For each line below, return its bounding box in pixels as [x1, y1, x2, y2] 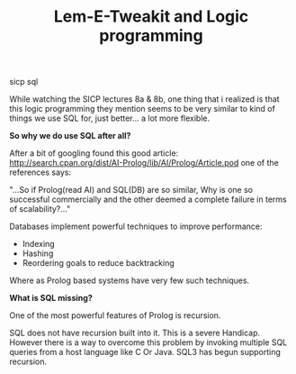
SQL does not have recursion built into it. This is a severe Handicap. [9, 327, 261, 339]
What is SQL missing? [9, 293, 93, 304]
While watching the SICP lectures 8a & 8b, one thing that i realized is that [9, 94, 281, 105]
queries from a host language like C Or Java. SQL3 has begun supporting [9, 347, 282, 358]
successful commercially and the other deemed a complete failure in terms [9, 194, 287, 205]
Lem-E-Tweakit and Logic [53, 6, 249, 27]
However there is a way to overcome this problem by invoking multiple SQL [9, 337, 288, 348]
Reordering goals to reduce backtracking [22, 258, 175, 269]
